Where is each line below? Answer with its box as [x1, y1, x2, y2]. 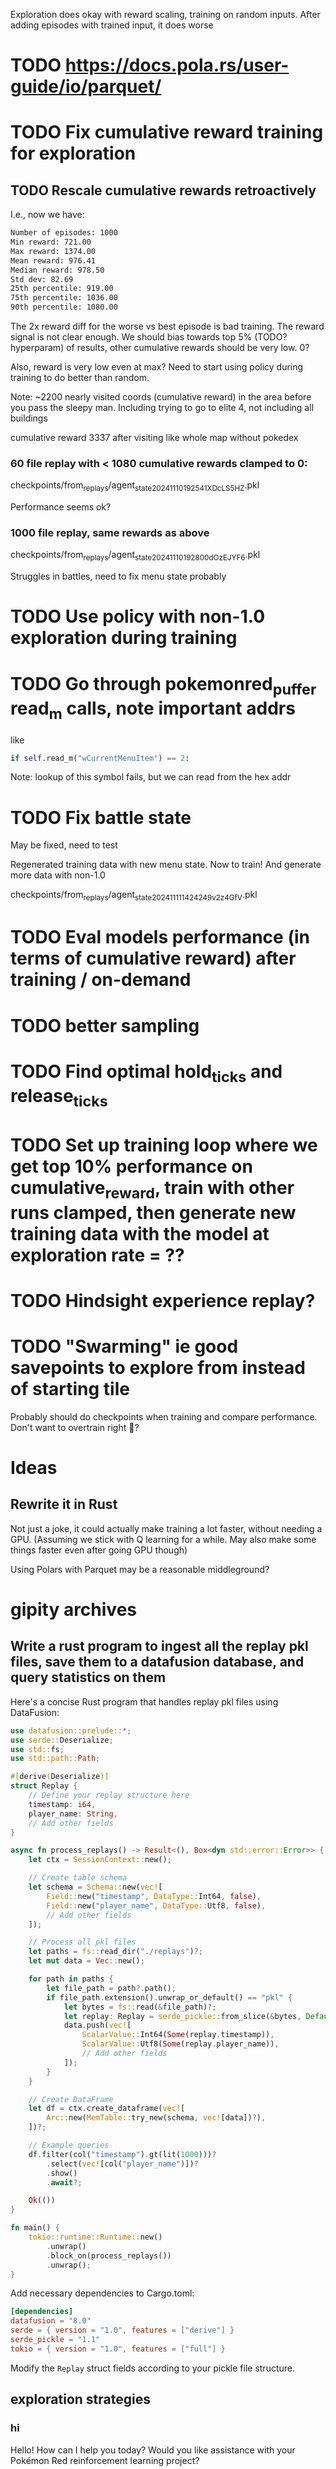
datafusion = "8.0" [10, 2316, 92, 2326]
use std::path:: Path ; [10, 1754, 101, 1764]
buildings [10, 412, 48, 424]
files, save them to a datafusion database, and [10, 1654, 305, 1671]
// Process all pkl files [28, 1937, 137, 1948]
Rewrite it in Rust [10, 1496, 118, 1513]
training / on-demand [10, 969, 192, 991]
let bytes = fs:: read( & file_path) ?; [63, 2002, 217, 2012]
